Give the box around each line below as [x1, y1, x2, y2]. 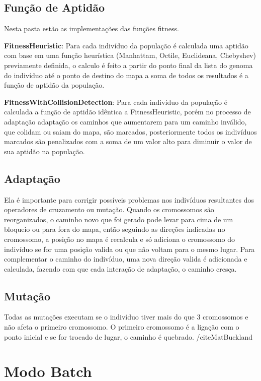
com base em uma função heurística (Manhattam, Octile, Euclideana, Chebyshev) [4, 50, 256, 60]
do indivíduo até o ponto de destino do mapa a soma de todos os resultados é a [4, 70, 248, 80]
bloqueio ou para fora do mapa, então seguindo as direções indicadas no [4, 224, 225, 234]
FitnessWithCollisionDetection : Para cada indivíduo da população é [4, 96, 227, 107]
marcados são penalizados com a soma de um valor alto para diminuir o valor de [4, 136, 252, 147]
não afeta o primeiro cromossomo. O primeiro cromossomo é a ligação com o [4, 322, 239, 332]
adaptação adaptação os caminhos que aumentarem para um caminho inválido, [4, 116, 247, 126]
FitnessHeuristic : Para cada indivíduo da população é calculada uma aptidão [4, 40, 248, 50]
